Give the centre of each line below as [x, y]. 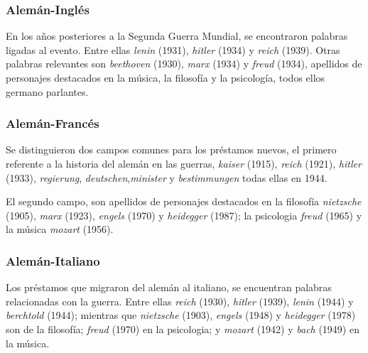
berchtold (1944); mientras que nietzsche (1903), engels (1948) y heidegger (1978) [181, 315]
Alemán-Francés [53, 123]
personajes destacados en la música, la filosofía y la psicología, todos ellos [166, 77]
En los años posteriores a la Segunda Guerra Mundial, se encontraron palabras [177, 36]
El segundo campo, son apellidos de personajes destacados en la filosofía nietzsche [184, 201]
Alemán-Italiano [53, 260]
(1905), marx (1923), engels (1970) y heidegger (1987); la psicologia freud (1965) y [184, 215]
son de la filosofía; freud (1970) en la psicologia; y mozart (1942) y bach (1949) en [183, 328]
